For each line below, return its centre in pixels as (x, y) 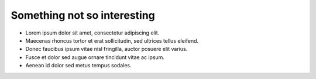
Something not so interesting (83, 15)
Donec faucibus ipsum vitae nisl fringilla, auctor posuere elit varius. (107, 49)
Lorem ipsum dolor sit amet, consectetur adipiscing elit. (92, 33)
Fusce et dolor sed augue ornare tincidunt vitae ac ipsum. (95, 57)
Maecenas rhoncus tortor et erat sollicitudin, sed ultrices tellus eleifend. (112, 40)
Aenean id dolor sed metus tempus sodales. (78, 66)
